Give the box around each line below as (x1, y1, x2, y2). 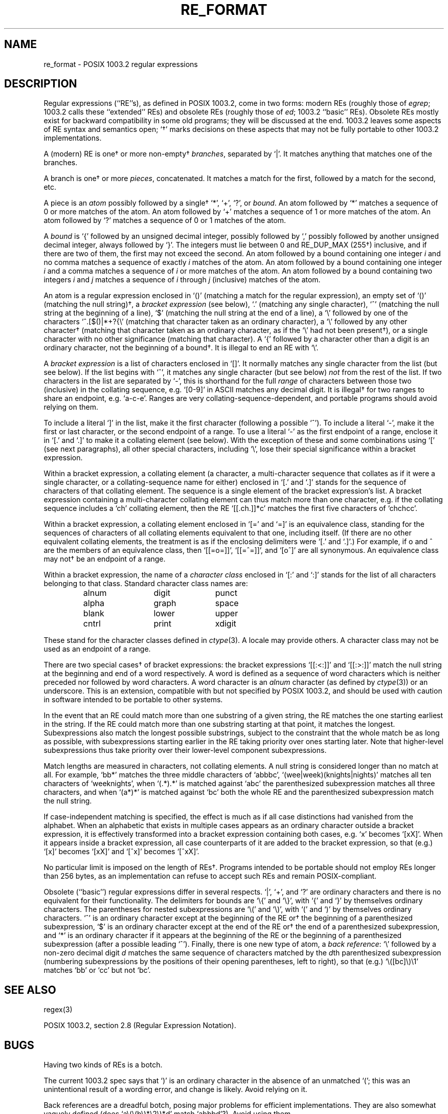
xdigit (215, 618, 236, 629)
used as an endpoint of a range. (43, 644, 151, 654)
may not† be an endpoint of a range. (43, 554, 166, 564)
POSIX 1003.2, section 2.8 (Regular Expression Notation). (43, 1021, 236, 1030)
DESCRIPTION (4, 77, 77, 91)
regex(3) (43, 1005, 73, 1014)
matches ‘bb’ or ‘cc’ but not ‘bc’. (43, 966, 151, 975)
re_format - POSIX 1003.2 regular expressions (43, 59, 198, 69)
